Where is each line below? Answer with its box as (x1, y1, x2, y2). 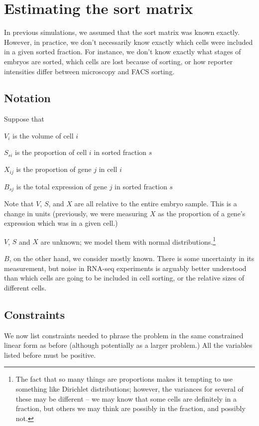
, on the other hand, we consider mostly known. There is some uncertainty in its (9, 253, 255, 264)
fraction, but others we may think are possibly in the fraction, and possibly (15, 403, 246, 414)
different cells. (4, 282, 46, 292)
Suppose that (4, 114, 44, 124)
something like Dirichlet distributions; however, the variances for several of (15, 383, 244, 394)
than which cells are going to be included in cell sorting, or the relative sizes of (4, 273, 245, 283)
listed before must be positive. (4, 349, 96, 360)
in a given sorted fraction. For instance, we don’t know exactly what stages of (4, 46, 241, 57)
